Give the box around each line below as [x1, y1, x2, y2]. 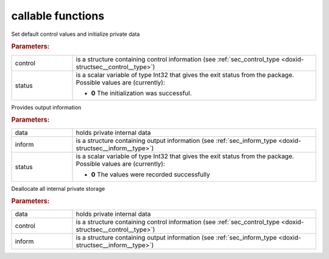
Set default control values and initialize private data [11, 30, 140, 38]
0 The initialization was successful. [91, 89, 192, 97]
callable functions [11, 9, 105, 22]
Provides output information [11, 103, 82, 111]
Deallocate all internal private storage [11, 185, 105, 192]
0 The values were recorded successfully [91, 170, 210, 179]
